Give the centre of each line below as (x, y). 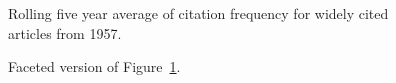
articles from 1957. (65, 32)
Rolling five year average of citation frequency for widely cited (198, 13)
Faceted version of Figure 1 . (94, 66)
